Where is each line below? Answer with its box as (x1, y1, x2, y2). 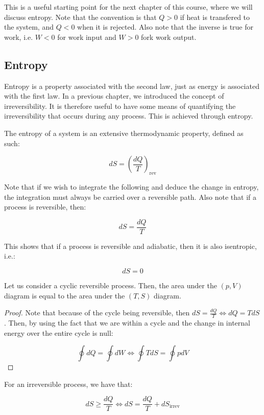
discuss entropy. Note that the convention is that (4, 11, 157, 22)
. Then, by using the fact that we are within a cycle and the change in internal (4, 317, 250, 328)
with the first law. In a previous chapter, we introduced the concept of (4, 90, 224, 101)
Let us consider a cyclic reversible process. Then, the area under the (4, 280, 217, 290)
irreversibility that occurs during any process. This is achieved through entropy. (4, 110, 253, 121)
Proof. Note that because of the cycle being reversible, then (4, 307, 190, 318)
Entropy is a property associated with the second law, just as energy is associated (4, 80, 259, 91)
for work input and (57, 31, 116, 42)
